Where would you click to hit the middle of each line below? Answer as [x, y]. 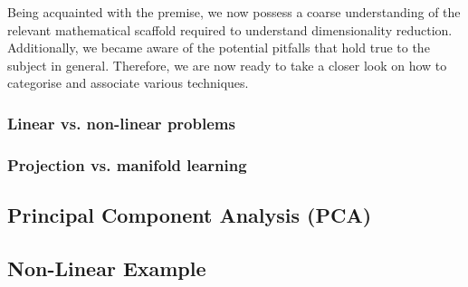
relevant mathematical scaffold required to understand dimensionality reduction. [230, 29]
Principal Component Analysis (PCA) [190, 215]
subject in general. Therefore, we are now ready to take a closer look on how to [227, 65]
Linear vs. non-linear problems [121, 123]
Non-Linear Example [107, 268]
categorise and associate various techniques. [128, 83]
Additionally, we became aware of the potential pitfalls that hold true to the [219, 48]
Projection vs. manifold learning [127, 164]
